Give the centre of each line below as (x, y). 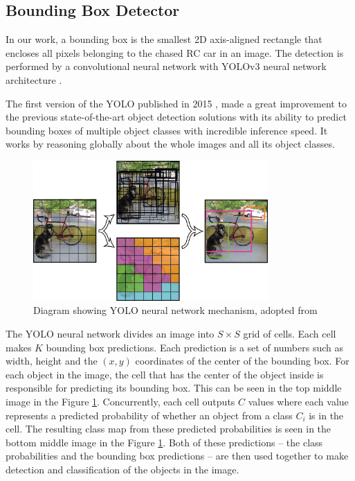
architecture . (34, 79)
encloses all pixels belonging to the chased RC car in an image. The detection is (175, 52)
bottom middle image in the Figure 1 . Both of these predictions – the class (164, 442)
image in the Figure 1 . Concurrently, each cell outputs (120, 402)
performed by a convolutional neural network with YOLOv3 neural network (166, 66)
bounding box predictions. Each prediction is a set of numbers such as (194, 347)
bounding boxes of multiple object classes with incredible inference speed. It (167, 130)
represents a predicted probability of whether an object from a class (149, 415)
